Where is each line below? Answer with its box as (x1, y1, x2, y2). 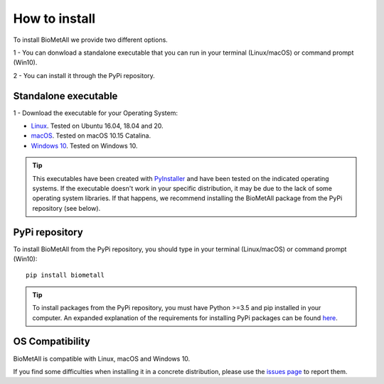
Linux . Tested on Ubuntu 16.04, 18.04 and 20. (31, 121, 164, 131)
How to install (13, 11, 96, 26)
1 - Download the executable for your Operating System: (13, 109, 178, 117)
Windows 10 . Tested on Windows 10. (31, 141, 138, 150)
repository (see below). (32, 204, 101, 212)
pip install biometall (26, 271, 105, 280)
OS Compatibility (13, 336, 90, 348)
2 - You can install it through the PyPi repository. (13, 71, 156, 79)
